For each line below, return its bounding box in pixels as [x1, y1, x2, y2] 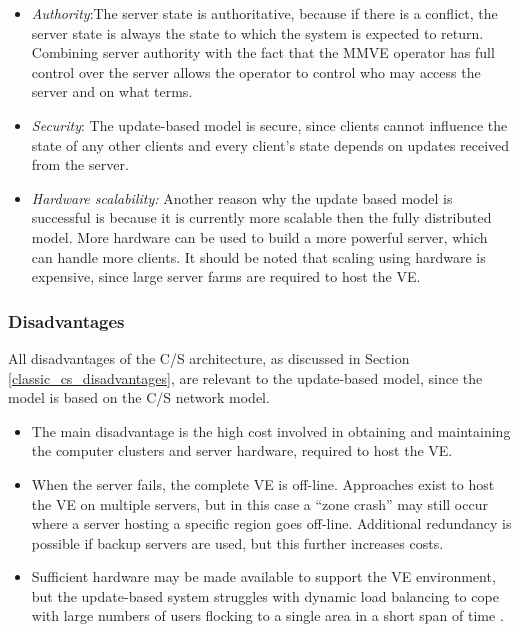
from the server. [31, 154, 129, 175]
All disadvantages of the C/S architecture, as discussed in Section [8, 347, 410, 368]
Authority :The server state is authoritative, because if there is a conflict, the [31, 3, 498, 23]
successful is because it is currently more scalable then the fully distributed [31, 207, 492, 228]
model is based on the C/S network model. [8, 387, 270, 408]
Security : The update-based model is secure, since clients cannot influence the [31, 114, 508, 135]
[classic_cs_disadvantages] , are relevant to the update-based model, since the [8, 367, 483, 388]
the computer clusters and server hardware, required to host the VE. [31, 440, 453, 461]
